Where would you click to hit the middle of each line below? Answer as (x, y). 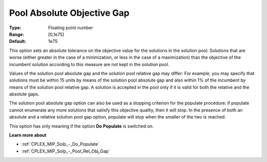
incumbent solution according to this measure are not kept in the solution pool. (89, 64)
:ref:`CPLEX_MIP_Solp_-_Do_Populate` (61, 144)
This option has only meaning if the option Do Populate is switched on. (81, 126)
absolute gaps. (24, 94)
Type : (15, 28)
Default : (18, 41)
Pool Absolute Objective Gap (69, 13)
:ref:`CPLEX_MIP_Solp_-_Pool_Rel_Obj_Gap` (66, 151)
